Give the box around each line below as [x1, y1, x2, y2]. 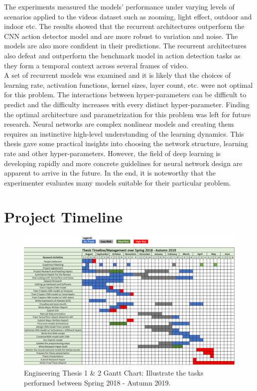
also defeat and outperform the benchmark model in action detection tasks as [4, 50, 241, 60]
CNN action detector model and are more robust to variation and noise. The [4, 30, 238, 41]
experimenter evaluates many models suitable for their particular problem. [4, 177, 231, 188]
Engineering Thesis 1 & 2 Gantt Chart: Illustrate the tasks [24, 368, 204, 378]
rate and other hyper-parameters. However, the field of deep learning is [4, 148, 221, 158]
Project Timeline [4, 206, 123, 227]
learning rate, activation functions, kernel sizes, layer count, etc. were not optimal [4, 79, 253, 90]
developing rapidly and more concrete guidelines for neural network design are [4, 158, 243, 168]
